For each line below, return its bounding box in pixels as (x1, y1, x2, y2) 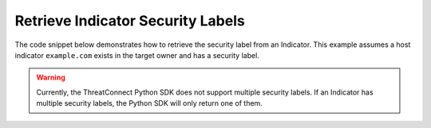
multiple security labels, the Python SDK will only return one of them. (36, 99, 263, 108)
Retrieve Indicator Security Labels (14, 12, 245, 29)
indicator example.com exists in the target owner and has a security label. (14, 50, 259, 60)
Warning (36, 72, 65, 83)
